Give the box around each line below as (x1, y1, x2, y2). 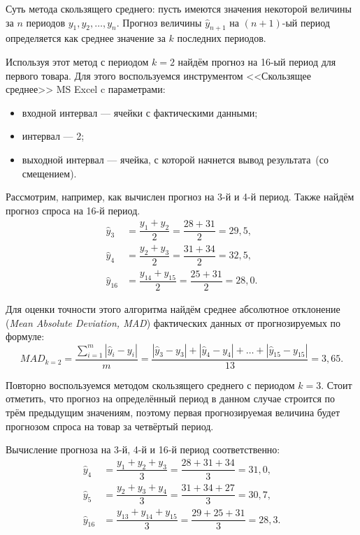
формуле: (6, 329, 45, 344)
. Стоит (321, 377, 352, 392)
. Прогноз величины (116, 15, 202, 29)
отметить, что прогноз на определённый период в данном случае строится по (6, 391, 336, 406)
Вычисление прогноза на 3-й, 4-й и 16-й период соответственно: (6, 442, 280, 457)
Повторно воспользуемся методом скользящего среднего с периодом (6, 377, 295, 392)
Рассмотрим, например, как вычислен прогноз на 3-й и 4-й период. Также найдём (6, 189, 354, 204)
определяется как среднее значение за (6, 31, 166, 45)
